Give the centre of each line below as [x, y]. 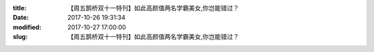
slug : [20, 37]
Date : [21, 18]
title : [20, 8]
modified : [27, 27]
